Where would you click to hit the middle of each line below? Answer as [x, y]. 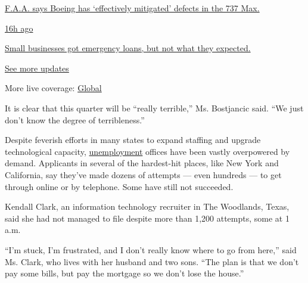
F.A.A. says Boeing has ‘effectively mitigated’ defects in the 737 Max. [132, 8]
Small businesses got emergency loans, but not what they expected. [128, 48]
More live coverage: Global [53, 88]
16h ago [19, 28]
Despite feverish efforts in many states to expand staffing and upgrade [133, 140]
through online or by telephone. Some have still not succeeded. [119, 186]
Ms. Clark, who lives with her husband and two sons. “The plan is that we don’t [152, 261]
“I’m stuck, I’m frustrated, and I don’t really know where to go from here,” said [151, 249]
